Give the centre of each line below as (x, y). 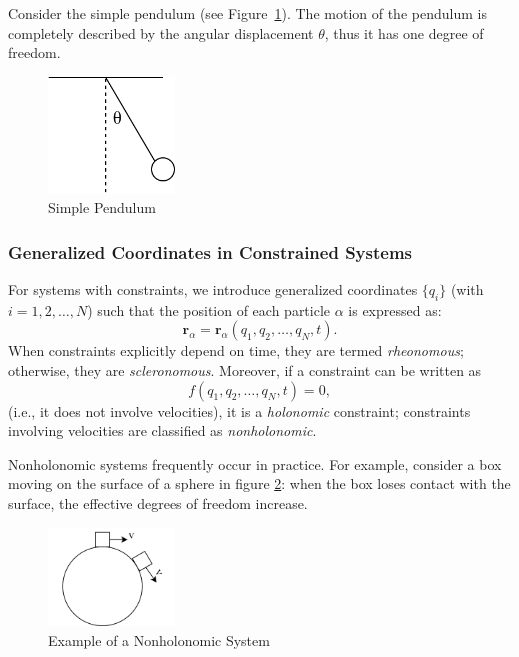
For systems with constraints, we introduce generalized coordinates (213, 289)
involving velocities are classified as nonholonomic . (162, 430)
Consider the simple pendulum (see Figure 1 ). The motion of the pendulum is (247, 13)
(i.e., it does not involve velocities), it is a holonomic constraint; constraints (239, 410)
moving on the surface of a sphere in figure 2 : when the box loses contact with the (259, 483)
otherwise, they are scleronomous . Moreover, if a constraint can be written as (245, 370)
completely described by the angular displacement (161, 32)
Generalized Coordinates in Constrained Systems (210, 251)
